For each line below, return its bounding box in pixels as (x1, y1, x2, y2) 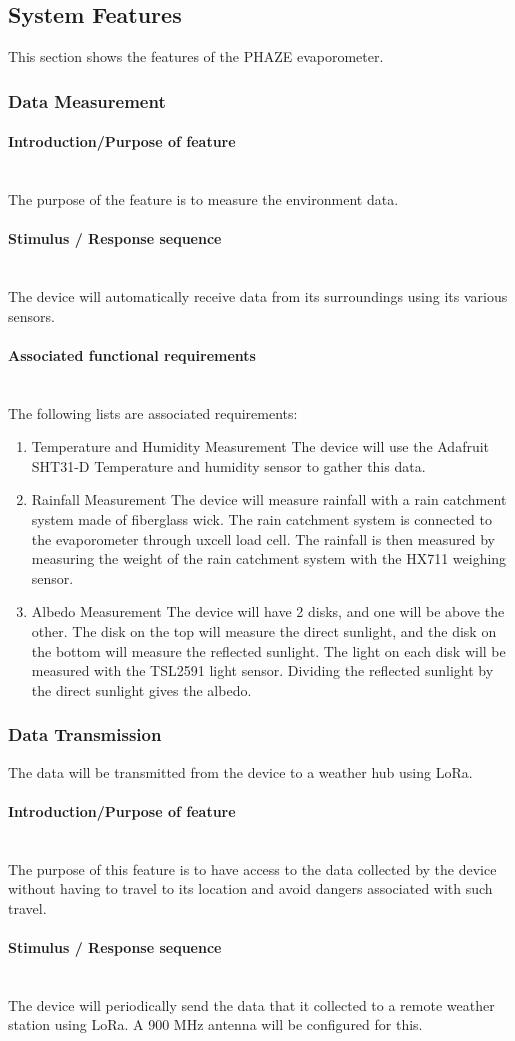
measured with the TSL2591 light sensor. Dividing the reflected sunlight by (31, 660, 494, 681)
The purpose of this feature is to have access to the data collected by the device (8, 858, 497, 879)
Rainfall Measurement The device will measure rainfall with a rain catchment (31, 489, 507, 510)
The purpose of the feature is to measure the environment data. (8, 189, 399, 210)
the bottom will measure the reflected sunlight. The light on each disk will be (31, 640, 506, 661)
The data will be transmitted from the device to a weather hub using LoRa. (8, 761, 473, 782)
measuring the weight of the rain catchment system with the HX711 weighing (31, 548, 507, 569)
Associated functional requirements (8, 344, 256, 365)
